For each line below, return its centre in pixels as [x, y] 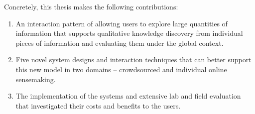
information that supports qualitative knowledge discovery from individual [129, 33]
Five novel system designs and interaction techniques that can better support [133, 59]
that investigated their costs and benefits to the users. [98, 105]
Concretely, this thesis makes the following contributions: [91, 6]
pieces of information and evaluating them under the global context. [120, 43]
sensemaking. [36, 79]
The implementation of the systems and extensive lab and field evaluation [128, 96]
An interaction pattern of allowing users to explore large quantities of [122, 23]
